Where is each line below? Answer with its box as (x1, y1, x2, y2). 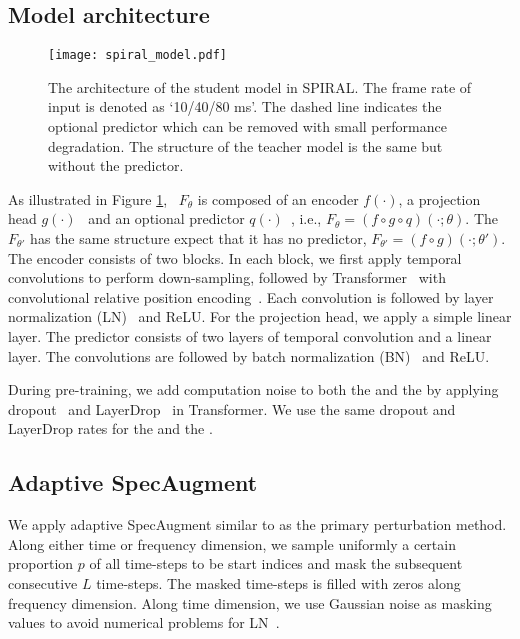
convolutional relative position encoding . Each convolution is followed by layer (8, 286, 494, 307)
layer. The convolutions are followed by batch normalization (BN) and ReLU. (8, 345, 490, 366)
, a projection (398, 188, 481, 209)
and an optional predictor (88, 208, 245, 229)
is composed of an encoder (197, 188, 359, 209)
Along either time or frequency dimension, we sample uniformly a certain (8, 533, 456, 554)
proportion (8, 553, 74, 574)
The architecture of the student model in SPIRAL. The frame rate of (48, 76, 472, 97)
